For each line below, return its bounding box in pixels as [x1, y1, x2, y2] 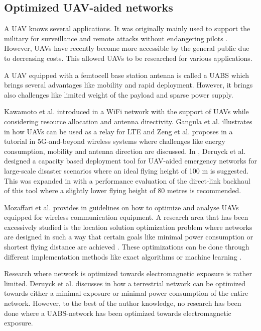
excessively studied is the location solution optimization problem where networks [4, 221, 252, 232]
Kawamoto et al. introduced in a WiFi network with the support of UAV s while [4, 106, 249, 117]
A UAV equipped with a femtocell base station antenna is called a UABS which [4, 69, 249, 80]
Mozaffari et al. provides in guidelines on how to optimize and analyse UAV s [4, 202, 239, 212]
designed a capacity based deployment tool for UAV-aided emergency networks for [4, 155, 257, 166]
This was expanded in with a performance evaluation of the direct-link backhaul [4, 175, 250, 186]
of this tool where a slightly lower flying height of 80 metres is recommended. [4, 185, 241, 196]
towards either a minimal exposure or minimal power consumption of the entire [4, 288, 248, 298]
